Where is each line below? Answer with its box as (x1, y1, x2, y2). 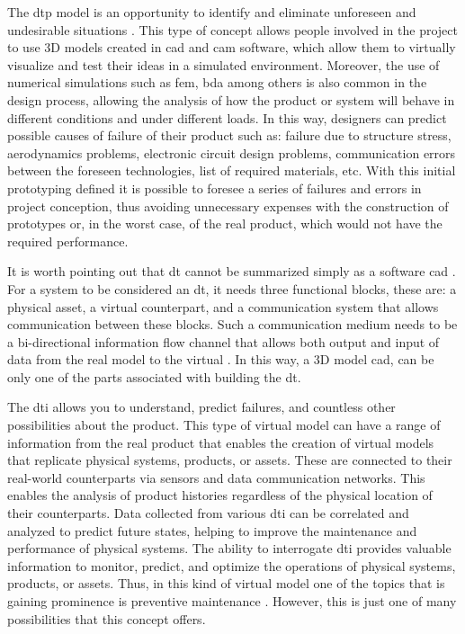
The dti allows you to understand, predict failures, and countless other (7, 397, 396, 416)
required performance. (7, 231, 129, 250)
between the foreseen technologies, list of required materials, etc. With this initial (7, 161, 456, 180)
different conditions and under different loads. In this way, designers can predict (7, 108, 447, 127)
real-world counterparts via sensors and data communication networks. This (7, 468, 425, 487)
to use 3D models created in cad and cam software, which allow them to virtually (7, 38, 456, 57)
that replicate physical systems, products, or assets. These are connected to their (7, 451, 452, 469)
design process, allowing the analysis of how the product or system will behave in (7, 90, 455, 109)
